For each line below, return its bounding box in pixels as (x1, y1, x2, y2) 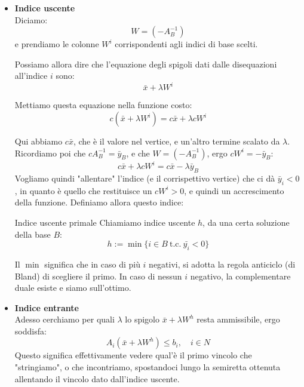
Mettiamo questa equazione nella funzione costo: (14, 99, 192, 111)
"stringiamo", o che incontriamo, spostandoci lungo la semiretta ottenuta (14, 361, 281, 373)
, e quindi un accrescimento (184, 184, 284, 196)
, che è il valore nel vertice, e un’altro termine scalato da (73, 135, 280, 148)
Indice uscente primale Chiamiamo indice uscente (14, 216, 195, 228)
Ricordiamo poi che (14, 146, 86, 159)
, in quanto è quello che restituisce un (14, 184, 152, 196)
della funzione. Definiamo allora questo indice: (14, 196, 184, 208)
